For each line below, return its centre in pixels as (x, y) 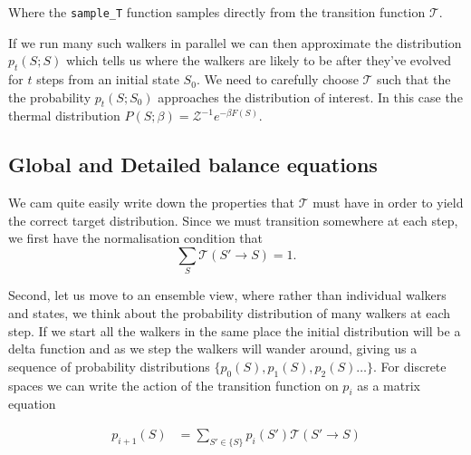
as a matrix (389, 385)
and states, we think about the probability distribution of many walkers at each (230, 312)
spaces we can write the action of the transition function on (173, 385)
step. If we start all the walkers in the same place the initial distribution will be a (235, 330)
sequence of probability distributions (109, 366)
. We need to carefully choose (277, 79)
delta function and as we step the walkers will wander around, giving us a (213, 349)
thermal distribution (64, 116)
